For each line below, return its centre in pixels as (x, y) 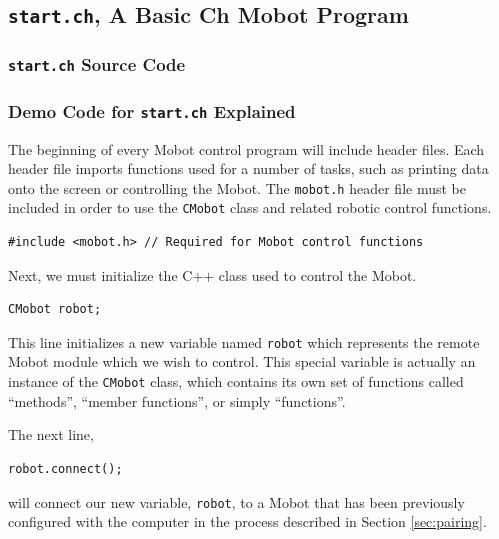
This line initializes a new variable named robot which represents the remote (244, 341)
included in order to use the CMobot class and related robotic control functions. (250, 207)
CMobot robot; (55, 309)
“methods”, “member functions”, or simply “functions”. (177, 400)
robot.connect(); (65, 468)
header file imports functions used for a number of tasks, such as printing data (248, 168)
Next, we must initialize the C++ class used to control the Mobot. (212, 274)
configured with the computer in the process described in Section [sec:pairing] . (247, 521)
